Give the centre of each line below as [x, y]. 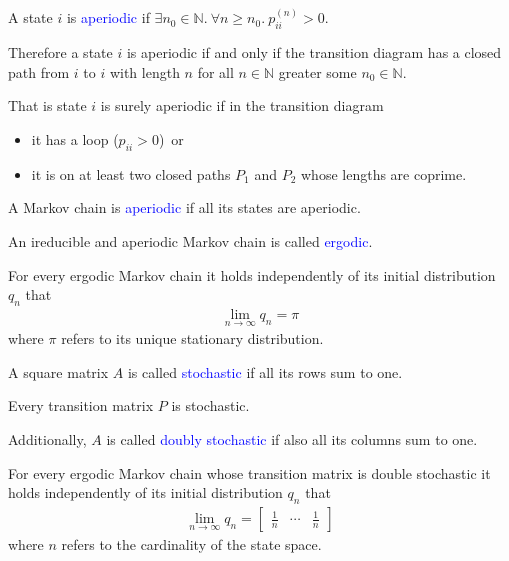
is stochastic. [210, 405]
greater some [317, 71]
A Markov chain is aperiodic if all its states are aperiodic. [184, 207]
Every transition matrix [81, 405]
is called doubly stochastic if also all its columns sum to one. [292, 439]
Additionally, [47, 439]
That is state [47, 105]
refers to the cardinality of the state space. [191, 544]
